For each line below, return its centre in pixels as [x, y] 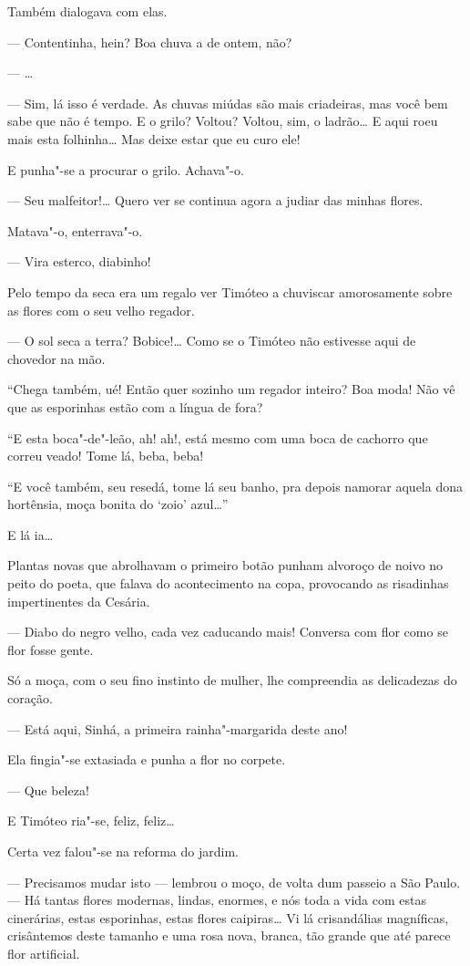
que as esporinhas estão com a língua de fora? [135, 406]
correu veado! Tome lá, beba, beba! [106, 456]
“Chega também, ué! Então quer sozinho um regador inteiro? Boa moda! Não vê [231, 389]
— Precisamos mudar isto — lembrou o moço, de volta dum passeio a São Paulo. [234, 882]
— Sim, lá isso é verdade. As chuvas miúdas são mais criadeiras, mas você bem [228, 103]
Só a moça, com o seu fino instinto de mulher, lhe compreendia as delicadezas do [232, 680]
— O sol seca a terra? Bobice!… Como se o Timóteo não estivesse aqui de [212, 341]
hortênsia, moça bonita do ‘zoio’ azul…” [118, 504]
